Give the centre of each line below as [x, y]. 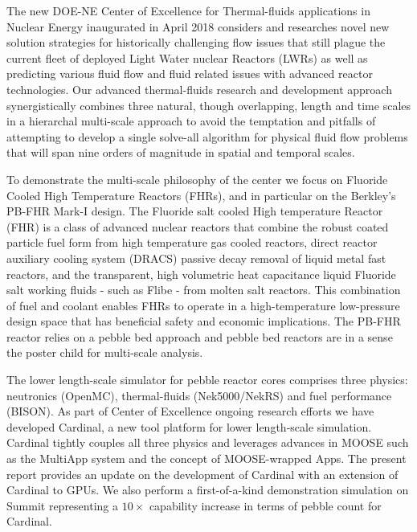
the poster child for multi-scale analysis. [105, 352]
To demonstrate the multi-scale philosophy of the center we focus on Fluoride [197, 179]
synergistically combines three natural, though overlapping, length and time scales [209, 105]
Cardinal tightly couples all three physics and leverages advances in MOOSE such [208, 442]
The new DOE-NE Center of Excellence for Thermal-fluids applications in [188, 10]
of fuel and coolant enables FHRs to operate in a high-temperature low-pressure [203, 305]
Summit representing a [62, 505]
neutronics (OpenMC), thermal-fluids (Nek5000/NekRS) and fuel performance [199, 395]
